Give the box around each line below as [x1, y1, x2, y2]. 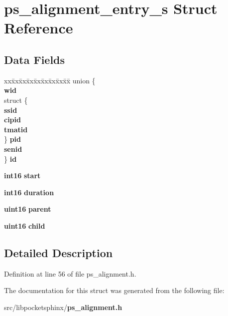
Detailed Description [4, 245, 113, 260]
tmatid [4, 124, 28, 134]
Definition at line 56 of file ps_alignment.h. [4, 268, 136, 279]
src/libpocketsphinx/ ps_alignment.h [4, 302, 122, 312]
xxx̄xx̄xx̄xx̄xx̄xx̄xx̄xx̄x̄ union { [4, 75, 96, 85]
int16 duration [4, 187, 54, 197]
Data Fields [4, 51, 65, 67]
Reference [4, 17, 73, 38]
